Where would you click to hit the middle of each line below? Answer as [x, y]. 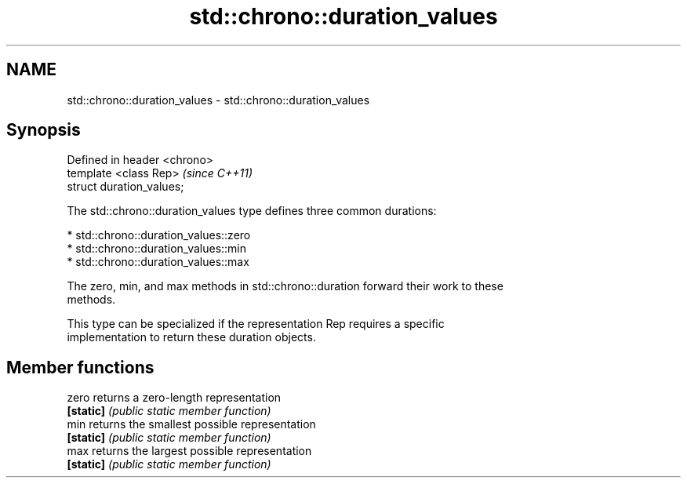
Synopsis [44, 130]
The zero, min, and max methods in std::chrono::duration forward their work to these [285, 286]
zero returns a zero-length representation [174, 398]
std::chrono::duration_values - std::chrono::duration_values [218, 100]
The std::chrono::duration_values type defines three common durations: [252, 211]
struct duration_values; [125, 187]
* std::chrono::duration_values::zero [159, 235]
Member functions [80, 367]
